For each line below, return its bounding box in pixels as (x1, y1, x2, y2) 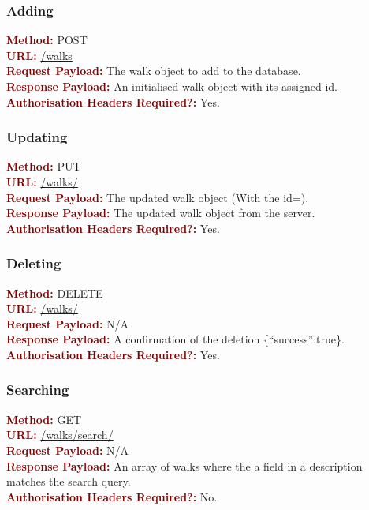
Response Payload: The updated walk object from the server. (6, 204, 315, 221)
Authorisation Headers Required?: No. (6, 488, 218, 504)
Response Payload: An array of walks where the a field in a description (6, 457, 363, 474)
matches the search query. (6, 473, 131, 489)
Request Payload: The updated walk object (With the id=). (6, 189, 309, 205)
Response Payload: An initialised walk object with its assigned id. (6, 78, 337, 94)
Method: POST (6, 32, 88, 48)
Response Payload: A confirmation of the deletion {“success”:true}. (6, 331, 345, 347)
